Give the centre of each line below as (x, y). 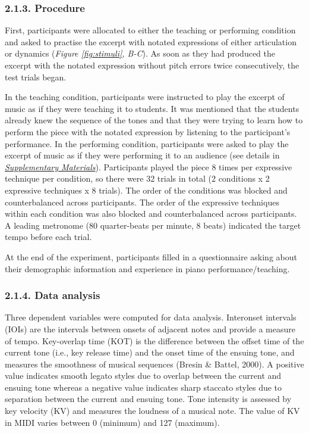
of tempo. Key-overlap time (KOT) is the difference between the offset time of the (154, 340)
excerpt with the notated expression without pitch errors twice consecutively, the (152, 65)
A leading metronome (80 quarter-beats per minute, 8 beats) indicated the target (153, 225)
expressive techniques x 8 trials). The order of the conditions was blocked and (146, 190)
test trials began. (36, 77)
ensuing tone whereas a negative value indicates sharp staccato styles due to (144, 387)
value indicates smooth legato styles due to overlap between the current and (143, 376)
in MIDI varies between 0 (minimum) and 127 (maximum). (112, 422)
